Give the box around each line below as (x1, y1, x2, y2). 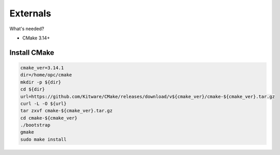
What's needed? (9, 26, 45, 32)
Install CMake (9, 48, 54, 57)
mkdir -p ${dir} (20, 79, 62, 85)
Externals (9, 8, 51, 19)
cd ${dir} (20, 86, 45, 92)
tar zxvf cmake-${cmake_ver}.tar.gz (20, 108, 113, 114)
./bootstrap (20, 122, 51, 128)
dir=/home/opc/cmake (20, 72, 72, 78)
